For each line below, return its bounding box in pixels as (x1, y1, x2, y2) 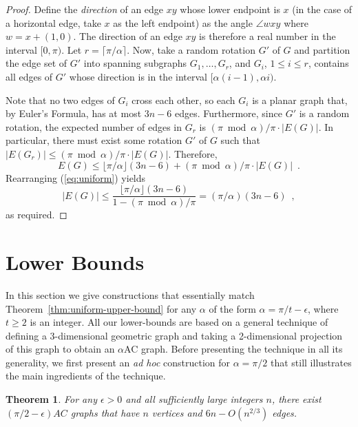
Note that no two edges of (6, 92, 115, 107)
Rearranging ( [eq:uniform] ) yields (6, 170, 146, 185)
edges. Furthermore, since (174, 106, 282, 121)
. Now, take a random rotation (127, 42, 255, 56)
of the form (209, 301, 256, 315)
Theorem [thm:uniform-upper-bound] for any (6, 301, 197, 315)
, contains (308, 56, 349, 70)
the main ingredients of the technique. (6, 368, 166, 383)
